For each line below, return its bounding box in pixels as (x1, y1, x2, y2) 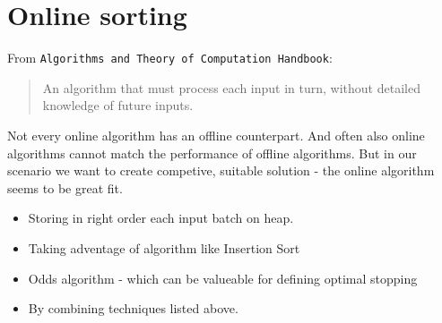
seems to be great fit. (7, 178, 123, 197)
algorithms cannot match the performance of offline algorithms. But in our (7, 143, 417, 162)
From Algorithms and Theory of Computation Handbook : (7, 48, 333, 67)
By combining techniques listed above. (28, 299, 238, 318)
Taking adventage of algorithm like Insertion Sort (28, 238, 300, 257)
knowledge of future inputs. (42, 96, 194, 115)
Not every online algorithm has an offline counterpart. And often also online (7, 125, 425, 144)
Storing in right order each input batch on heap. (28, 208, 294, 227)
